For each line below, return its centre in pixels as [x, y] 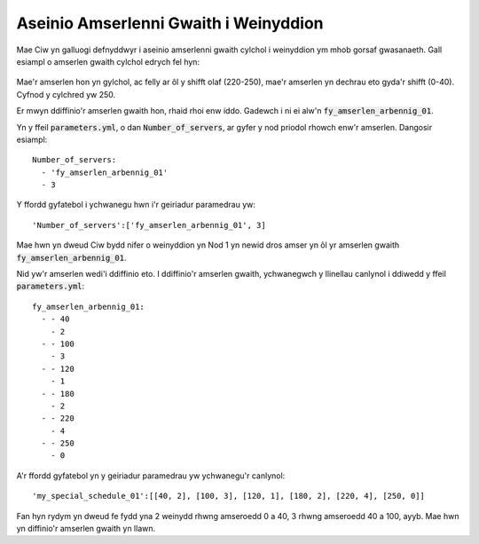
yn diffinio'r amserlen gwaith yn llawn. [86, 529]
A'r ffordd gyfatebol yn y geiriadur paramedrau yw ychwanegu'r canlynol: [151, 476]
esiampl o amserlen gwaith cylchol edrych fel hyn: [108, 61]
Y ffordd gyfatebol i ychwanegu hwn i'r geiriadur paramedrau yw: [136, 205]
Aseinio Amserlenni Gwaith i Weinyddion [170, 23]
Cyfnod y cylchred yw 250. [66, 94]
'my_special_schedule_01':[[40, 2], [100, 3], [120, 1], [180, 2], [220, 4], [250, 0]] [229, 496]
